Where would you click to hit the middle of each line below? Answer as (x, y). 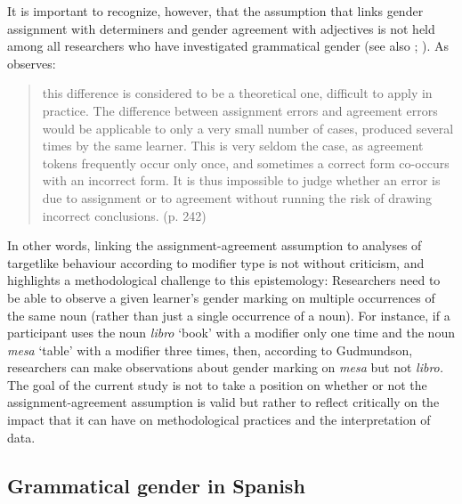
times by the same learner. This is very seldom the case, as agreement (233, 146)
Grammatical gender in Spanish (156, 485)
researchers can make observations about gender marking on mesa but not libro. (226, 367)
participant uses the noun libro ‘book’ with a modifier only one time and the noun (231, 333)
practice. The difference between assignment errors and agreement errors (240, 110)
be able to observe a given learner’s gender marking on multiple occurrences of (221, 297)
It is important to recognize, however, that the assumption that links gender (215, 11)
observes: (32, 63)
